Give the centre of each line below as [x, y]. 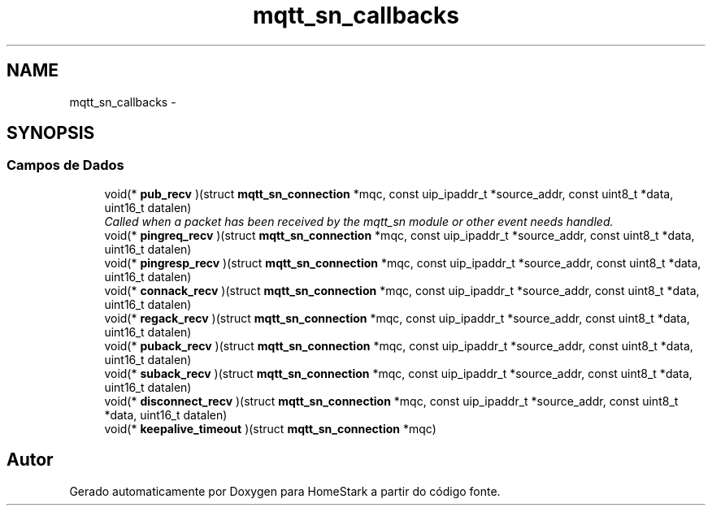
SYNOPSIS [51, 133]
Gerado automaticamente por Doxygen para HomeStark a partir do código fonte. [285, 491]
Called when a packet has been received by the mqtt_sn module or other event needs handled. [359, 221]
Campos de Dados [65, 165]
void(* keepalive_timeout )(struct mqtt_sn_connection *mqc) [270, 428]
